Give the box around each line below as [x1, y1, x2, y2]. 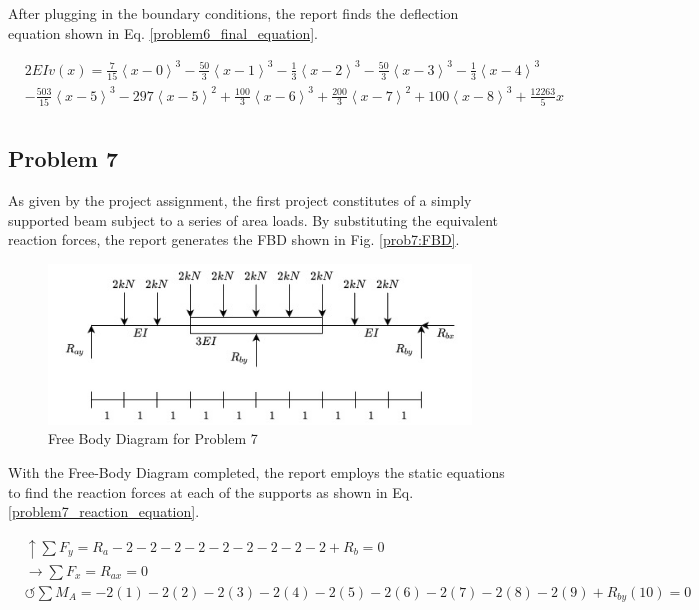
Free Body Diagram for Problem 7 [48, 428, 258, 449]
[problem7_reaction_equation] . [8, 501, 200, 522]
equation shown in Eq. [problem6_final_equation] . [8, 22, 318, 43]
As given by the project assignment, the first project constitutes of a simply [8, 190, 472, 211]
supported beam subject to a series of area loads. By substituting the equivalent [8, 209, 499, 230]
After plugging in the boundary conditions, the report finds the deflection [8, 3, 459, 23]
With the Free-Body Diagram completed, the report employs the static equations [8, 461, 505, 482]
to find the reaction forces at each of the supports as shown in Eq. [8, 481, 414, 502]
